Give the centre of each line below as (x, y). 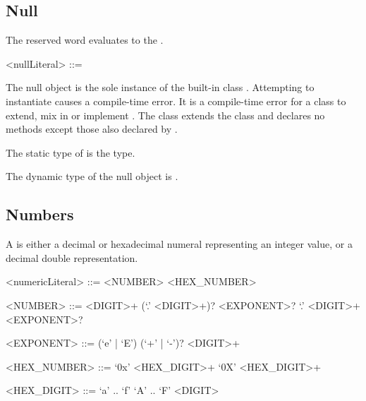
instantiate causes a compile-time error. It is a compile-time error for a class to (176, 101)
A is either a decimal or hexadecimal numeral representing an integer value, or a (179, 244)
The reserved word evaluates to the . (85, 40)
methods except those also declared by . (92, 129)
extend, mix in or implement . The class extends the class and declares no (165, 115)
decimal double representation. (72, 257)
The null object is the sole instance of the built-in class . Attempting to (160, 87)
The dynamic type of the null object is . (92, 176)
